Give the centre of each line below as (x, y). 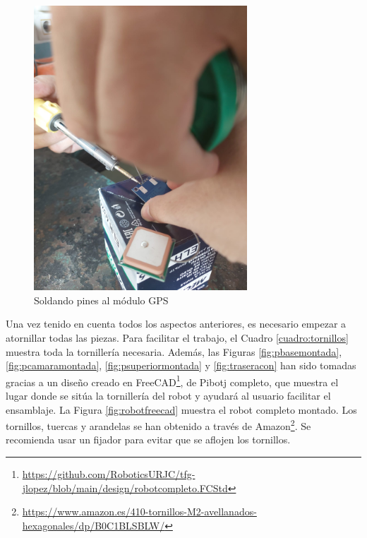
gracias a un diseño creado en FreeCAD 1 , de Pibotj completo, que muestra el (172, 381)
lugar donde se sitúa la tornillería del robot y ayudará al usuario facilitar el (168, 395)
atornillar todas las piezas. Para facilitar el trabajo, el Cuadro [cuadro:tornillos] (177, 337)
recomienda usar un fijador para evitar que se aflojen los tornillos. (148, 440)
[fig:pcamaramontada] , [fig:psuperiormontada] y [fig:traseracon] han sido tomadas (181, 365)
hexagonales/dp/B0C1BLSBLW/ (94, 525)
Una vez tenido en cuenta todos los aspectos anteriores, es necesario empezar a (176, 324)
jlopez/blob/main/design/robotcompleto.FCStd (125, 488)
